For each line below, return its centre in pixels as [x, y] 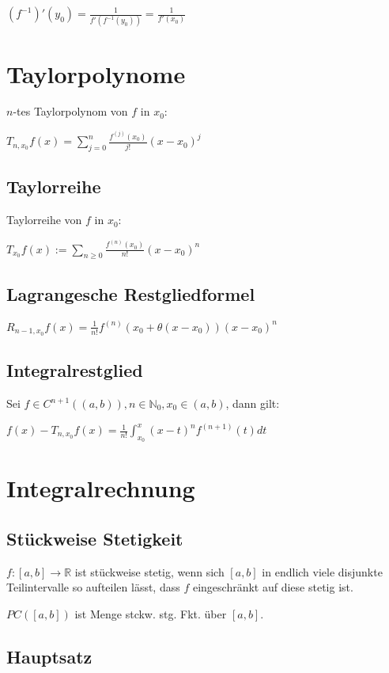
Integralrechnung [101, 488]
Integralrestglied [75, 370]
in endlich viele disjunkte [322, 571]
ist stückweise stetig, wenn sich [149, 571]
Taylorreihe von [44, 220]
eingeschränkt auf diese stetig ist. [273, 587]
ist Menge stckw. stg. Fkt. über [151, 614]
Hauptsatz [49, 656]
